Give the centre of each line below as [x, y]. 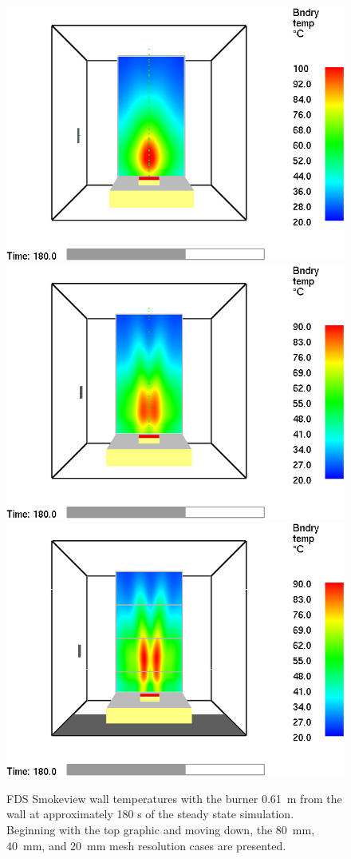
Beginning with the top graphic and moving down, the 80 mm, [161, 829]
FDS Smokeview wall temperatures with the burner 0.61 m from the [174, 798]
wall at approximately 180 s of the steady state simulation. [150, 814]
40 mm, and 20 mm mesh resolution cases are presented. [146, 845]
